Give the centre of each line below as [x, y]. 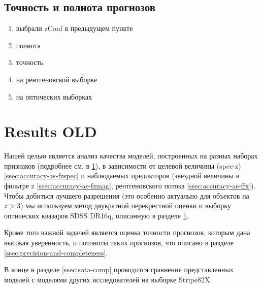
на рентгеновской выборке [57, 79]
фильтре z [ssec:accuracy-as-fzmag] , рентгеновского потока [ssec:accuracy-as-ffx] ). [130, 186]
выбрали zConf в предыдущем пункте [74, 28]
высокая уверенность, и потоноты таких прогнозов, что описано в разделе [119, 243]
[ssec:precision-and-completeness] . [56, 252]
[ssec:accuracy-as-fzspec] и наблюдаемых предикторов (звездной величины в [122, 175]
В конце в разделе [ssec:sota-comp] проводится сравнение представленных [119, 269]
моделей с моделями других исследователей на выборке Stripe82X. [108, 279]
